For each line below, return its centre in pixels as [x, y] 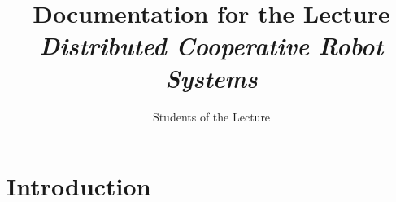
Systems [211, 77]
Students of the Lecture [211, 116]
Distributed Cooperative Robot [211, 46]
